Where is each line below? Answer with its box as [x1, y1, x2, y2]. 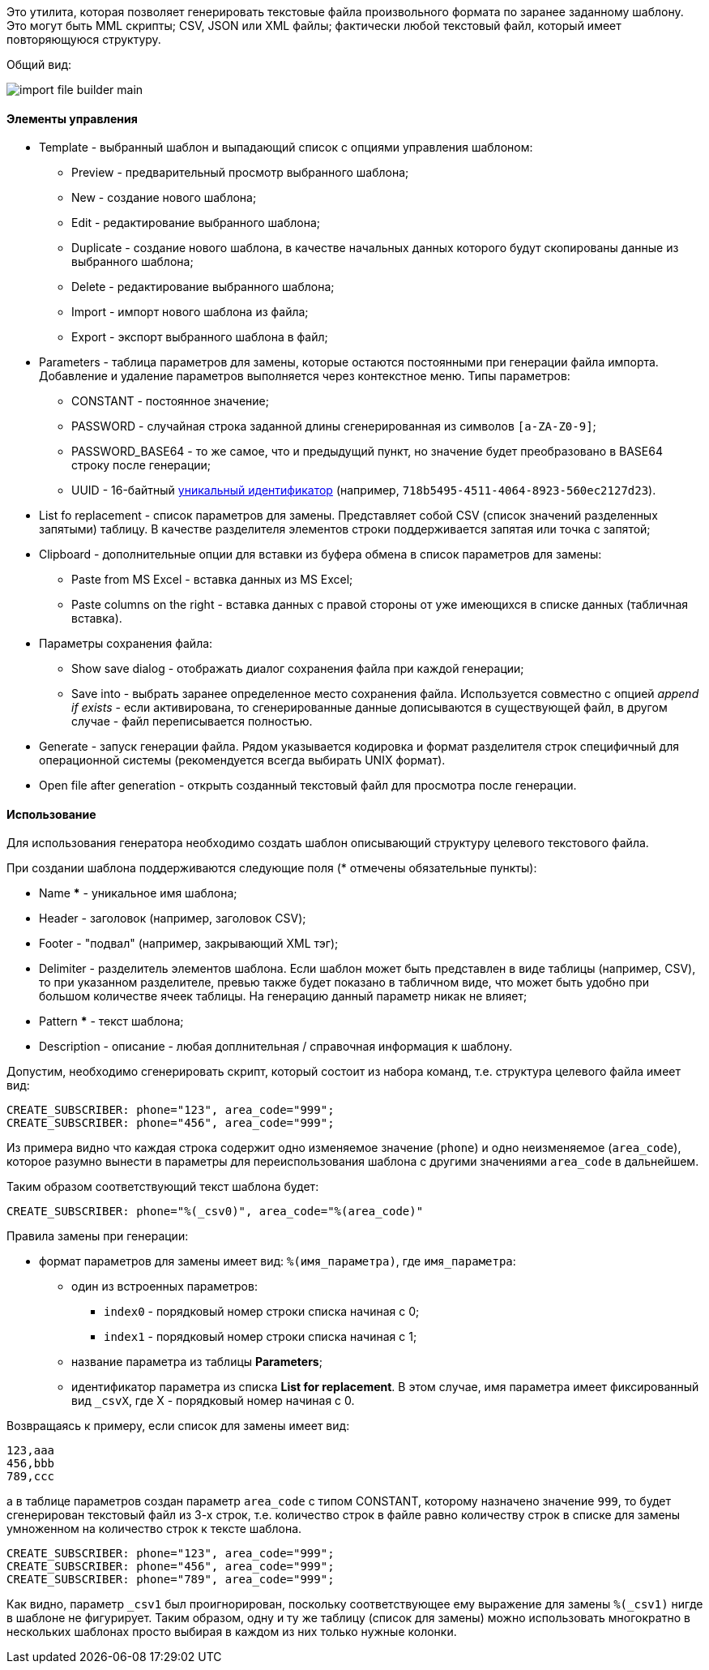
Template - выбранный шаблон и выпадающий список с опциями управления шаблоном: [39, 140, 533, 155]
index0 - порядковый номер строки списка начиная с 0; [104, 1304, 420, 1319]
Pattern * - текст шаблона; [39, 1014, 184, 1029]
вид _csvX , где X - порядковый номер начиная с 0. [71, 1394, 355, 1408]
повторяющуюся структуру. [6, 32, 161, 46]
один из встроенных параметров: [71, 1279, 258, 1294]
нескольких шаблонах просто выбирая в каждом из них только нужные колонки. [6, 1625, 457, 1639]
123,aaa [6, 1444, 55, 1458]
